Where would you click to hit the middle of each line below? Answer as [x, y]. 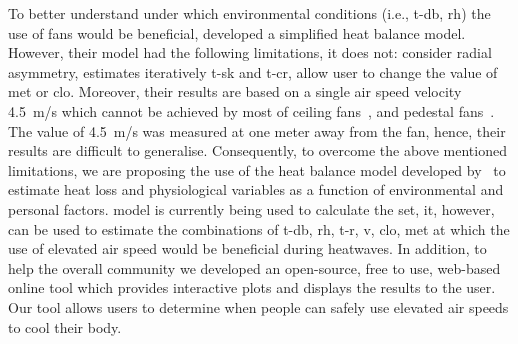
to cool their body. [65, 326]
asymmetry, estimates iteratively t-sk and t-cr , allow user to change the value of [253, 71]
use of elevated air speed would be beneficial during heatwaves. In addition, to [247, 248]
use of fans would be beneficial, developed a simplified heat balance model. [237, 32]
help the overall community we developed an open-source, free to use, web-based [254, 267]
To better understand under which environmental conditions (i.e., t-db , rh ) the [249, 13]
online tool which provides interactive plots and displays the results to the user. [252, 287]
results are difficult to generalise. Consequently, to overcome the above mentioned [257, 150]
